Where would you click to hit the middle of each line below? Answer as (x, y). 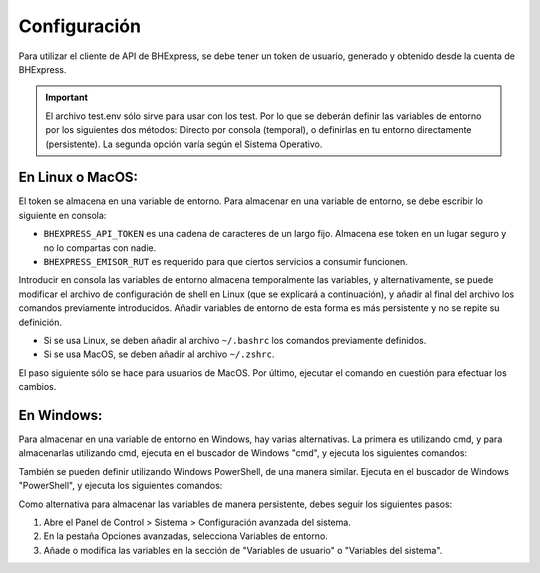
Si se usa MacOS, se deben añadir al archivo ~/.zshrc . (159, 354)
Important (67, 97)
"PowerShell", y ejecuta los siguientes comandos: (120, 486)
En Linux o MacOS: (78, 177)
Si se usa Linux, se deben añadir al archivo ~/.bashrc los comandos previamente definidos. (235, 340)
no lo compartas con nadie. (100, 247)
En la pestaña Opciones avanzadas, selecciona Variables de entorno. (186, 536)
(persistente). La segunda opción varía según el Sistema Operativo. (184, 144)
